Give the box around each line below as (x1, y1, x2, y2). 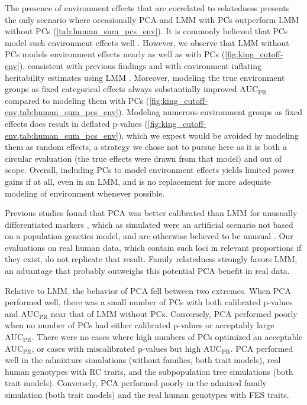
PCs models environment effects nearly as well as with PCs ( (5, 48, 225, 60)
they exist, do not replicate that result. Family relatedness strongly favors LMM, (5, 253, 298, 265)
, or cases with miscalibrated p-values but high (31, 342, 201, 354)
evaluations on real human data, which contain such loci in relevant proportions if (5, 241, 302, 253)
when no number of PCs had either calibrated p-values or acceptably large (5, 319, 274, 331)
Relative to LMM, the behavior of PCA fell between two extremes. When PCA (5, 284, 291, 296)
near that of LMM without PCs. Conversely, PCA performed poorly (50, 307, 298, 319)
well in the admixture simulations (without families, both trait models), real (5, 354, 281, 366)
